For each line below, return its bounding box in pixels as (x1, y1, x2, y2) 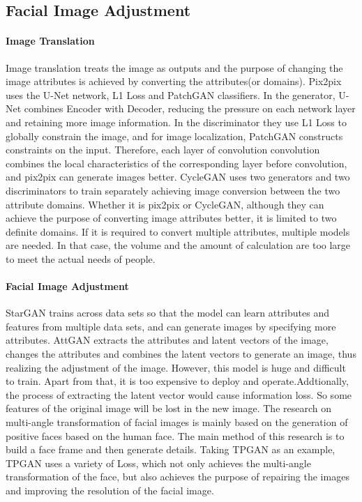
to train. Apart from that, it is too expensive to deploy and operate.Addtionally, (6, 374, 349, 388)
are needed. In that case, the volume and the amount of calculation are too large (6, 238, 351, 252)
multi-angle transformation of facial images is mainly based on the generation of (6, 415, 348, 429)
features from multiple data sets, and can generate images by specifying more (6, 319, 336, 333)
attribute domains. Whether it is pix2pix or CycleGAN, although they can (6, 197, 324, 211)
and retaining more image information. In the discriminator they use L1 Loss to (6, 114, 347, 129)
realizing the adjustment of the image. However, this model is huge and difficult (6, 360, 346, 374)
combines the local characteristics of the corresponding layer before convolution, (6, 155, 347, 170)
